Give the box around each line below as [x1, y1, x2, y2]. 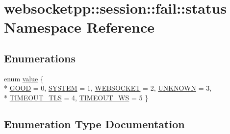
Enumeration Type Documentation [4, 116, 185, 131]
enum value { [4, 73, 44, 83]
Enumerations [4, 50, 76, 65]
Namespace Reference [4, 17, 154, 37]
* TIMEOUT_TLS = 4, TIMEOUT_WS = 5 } [4, 92, 149, 102]
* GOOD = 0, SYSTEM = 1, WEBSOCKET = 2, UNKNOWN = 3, [4, 83, 212, 93]
